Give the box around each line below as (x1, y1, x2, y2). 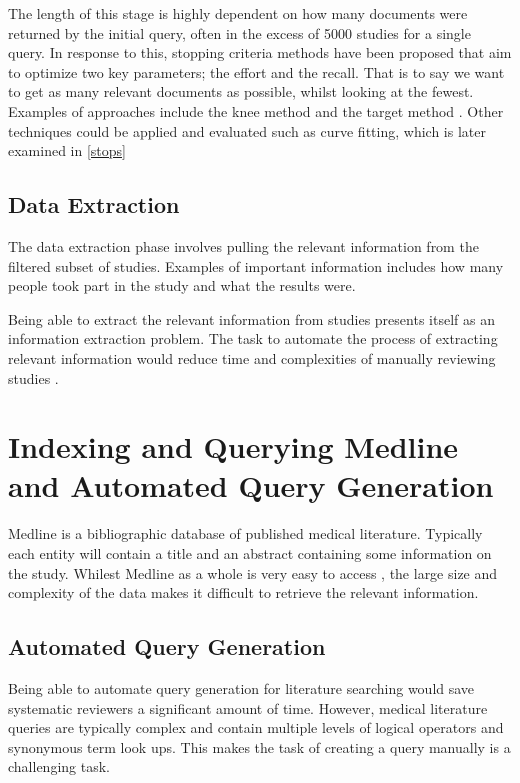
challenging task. (8, 756, 110, 777)
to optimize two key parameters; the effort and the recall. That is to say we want (8, 61, 505, 82)
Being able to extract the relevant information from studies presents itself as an (8, 308, 495, 329)
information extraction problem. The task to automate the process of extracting (8, 328, 498, 349)
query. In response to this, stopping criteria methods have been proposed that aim (8, 42, 512, 63)
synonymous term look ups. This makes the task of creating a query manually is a (8, 736, 511, 757)
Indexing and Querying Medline (8, 426, 459, 467)
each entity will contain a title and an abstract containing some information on (8, 543, 492, 564)
